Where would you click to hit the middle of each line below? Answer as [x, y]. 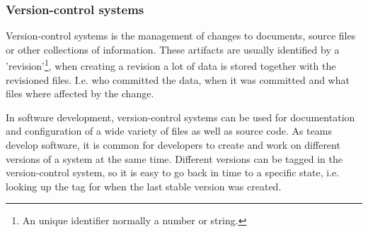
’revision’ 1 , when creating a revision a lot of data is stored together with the [171, 65]
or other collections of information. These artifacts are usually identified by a [173, 49]
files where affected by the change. [80, 93]
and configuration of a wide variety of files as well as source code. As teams [169, 131]
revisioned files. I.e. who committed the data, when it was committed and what [178, 79]
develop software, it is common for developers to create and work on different [173, 145]
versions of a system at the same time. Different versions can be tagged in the [174, 158]
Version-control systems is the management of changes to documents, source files [181, 36]
